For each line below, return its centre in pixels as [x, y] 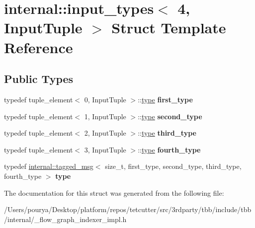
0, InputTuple [105, 99]
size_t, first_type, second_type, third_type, [173, 166]
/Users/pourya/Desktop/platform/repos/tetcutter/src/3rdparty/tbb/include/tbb [128, 209]
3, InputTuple [105, 149]
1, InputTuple [105, 116]
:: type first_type [165, 99]
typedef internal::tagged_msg [49, 166]
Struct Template [169, 28]
